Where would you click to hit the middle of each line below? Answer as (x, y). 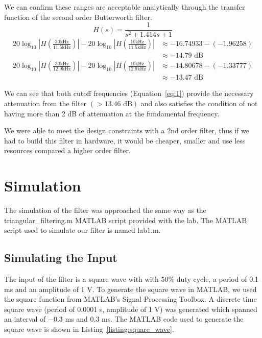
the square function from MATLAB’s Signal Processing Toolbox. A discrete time (130, 299)
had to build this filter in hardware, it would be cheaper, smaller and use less (125, 140)
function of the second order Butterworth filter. (78, 17)
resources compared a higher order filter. (67, 150)
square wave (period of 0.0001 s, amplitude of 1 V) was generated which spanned (131, 309)
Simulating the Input (61, 258)
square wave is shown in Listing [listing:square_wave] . (89, 329)
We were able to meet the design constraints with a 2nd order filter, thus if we (127, 130)
